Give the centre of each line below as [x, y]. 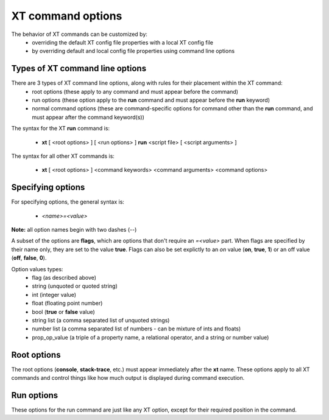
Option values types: [37, 269]
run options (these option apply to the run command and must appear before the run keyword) [151, 100]
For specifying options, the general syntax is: [68, 202]
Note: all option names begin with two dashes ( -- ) [74, 230]
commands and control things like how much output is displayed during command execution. [128, 378]
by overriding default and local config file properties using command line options [133, 51]
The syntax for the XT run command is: [60, 129]
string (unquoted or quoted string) [75, 286]
